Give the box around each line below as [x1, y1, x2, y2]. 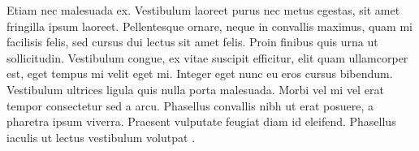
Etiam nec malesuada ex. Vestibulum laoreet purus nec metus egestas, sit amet [6, 2, 400, 18]
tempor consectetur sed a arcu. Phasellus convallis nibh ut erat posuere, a [6, 97, 374, 114]
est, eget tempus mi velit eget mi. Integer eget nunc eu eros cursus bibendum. [6, 65, 393, 82]
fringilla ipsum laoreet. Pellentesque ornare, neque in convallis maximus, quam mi [6, 17, 413, 34]
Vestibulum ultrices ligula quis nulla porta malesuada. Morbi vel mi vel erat [6, 80, 384, 97]
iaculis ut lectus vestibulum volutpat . [6, 128, 196, 145]
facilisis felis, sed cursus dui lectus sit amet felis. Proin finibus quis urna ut [6, 33, 378, 50]
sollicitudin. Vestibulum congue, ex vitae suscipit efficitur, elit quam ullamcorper [6, 49, 408, 66]
